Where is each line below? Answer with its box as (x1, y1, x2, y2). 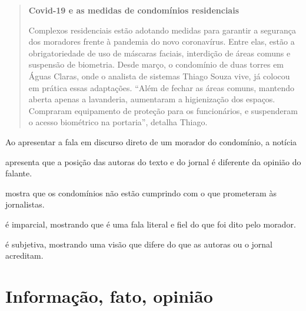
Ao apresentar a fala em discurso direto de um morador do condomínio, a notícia (5, 135, 297, 148)
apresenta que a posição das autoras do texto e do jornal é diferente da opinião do (5, 155, 301, 168)
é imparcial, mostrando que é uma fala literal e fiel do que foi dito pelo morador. (5, 218, 296, 230)
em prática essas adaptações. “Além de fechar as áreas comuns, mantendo (28, 81, 295, 93)
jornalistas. (5, 198, 45, 210)
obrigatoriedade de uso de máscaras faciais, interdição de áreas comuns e (28, 46, 291, 59)
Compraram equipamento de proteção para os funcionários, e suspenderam (28, 104, 298, 116)
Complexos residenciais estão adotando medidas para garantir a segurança (28, 24, 296, 36)
